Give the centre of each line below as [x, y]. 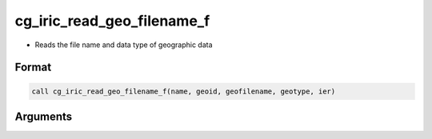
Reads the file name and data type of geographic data [124, 45]
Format [33, 68]
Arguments [44, 116]
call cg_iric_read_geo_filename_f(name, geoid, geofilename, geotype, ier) [184, 91]
